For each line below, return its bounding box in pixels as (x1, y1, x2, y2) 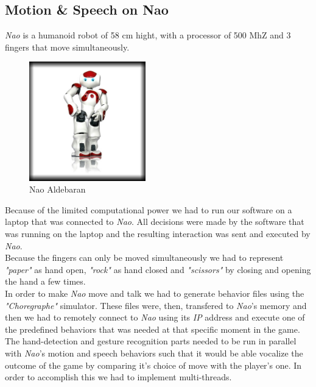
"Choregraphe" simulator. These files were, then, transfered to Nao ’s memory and (5, 299, 307, 311)
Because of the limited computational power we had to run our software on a (5, 203, 292, 216)
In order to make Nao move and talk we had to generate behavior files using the (5, 286, 304, 299)
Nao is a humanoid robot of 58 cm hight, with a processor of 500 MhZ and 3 (5, 29, 291, 41)
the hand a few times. (5, 275, 86, 288)
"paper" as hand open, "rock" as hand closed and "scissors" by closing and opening (5, 263, 311, 275)
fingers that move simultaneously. (5, 40, 130, 53)
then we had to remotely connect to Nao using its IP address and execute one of (5, 311, 305, 324)
